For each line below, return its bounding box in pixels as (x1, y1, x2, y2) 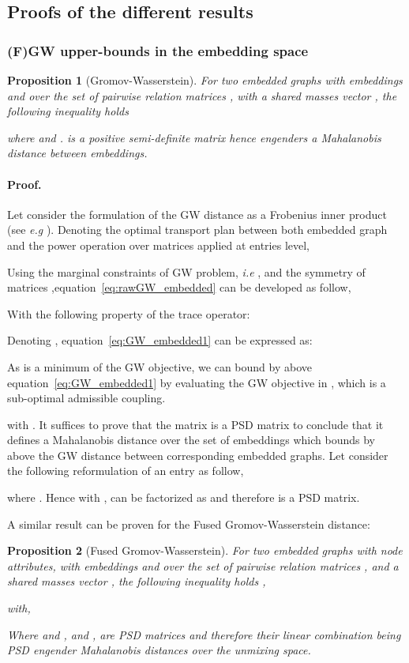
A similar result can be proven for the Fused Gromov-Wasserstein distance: (7, 515, 370, 532)
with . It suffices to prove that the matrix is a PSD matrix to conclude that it (7, 416, 384, 432)
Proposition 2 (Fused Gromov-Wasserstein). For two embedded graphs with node (7, 542, 403, 559)
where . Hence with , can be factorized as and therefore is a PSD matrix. (7, 489, 360, 506)
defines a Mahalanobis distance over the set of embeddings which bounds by (7, 431, 376, 448)
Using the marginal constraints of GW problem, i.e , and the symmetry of (7, 263, 366, 280)
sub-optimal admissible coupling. (7, 390, 166, 406)
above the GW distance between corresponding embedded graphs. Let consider (7, 446, 388, 463)
